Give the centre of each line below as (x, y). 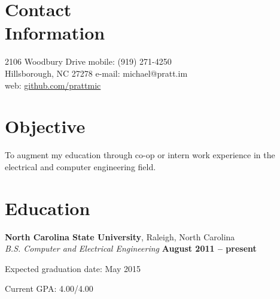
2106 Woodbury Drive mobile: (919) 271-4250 (88, 61)
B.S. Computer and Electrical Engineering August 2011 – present (131, 248)
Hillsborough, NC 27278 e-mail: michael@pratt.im (96, 73)
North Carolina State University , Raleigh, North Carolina (120, 236)
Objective (45, 126)
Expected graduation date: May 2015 (73, 268)
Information (55, 33)
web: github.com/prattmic (53, 85)
